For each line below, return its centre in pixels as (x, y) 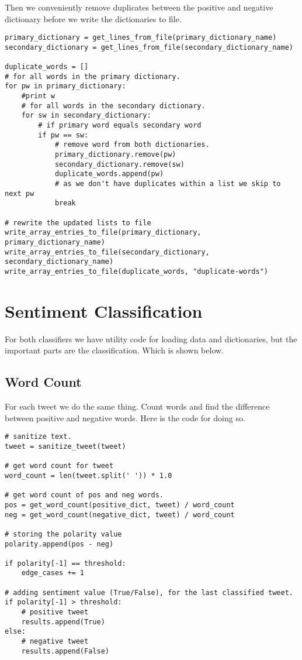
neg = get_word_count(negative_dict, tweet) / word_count (120, 515)
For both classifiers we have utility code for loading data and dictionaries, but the (151, 338)
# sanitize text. (38, 437)
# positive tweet (55, 612)
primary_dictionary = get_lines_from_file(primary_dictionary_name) (141, 38)
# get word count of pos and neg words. (84, 495)
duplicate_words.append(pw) (109, 174)
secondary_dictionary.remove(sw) (119, 164)
